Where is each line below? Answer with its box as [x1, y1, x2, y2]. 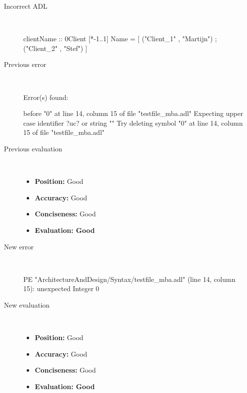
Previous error [4, 59, 47, 69]
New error [4, 241, 34, 251]
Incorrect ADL [4, 1, 48, 11]
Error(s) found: [23, 92, 68, 102]
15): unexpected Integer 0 [23, 283, 99, 294]
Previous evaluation [4, 143, 63, 153]
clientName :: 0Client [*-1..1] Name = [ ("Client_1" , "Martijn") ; [23, 33, 217, 44]
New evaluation [4, 299, 50, 310]
